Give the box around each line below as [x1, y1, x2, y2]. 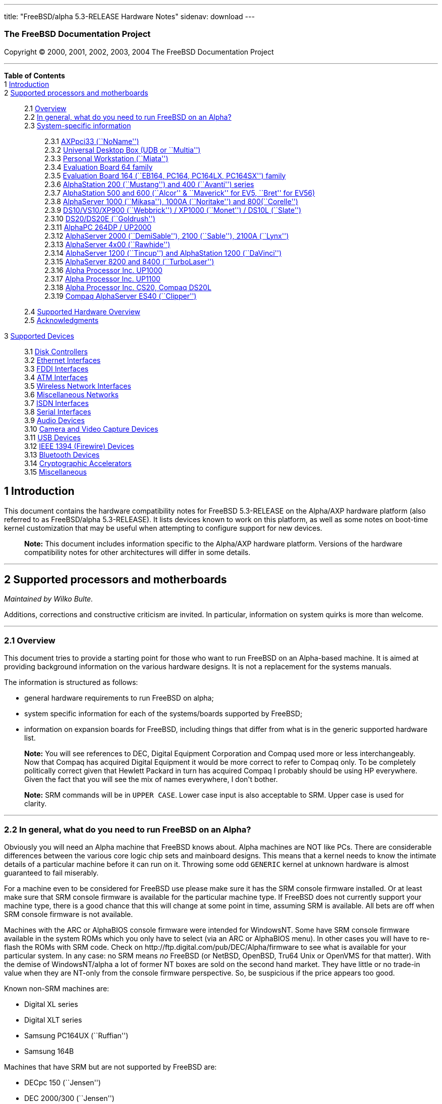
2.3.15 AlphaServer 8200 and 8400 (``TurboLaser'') [44, 257, 214, 266]
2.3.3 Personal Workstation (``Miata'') [44, 154, 169, 163]
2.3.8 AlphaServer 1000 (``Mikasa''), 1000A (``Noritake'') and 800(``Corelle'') [44, 197, 298, 206]
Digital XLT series [24, 1015, 82, 1024]
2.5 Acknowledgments [24, 315, 99, 325]
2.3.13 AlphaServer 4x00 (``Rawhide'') [44, 240, 171, 249]
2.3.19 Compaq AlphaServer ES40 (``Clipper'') [44, 291, 197, 300]
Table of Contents [4, 71, 65, 80]
